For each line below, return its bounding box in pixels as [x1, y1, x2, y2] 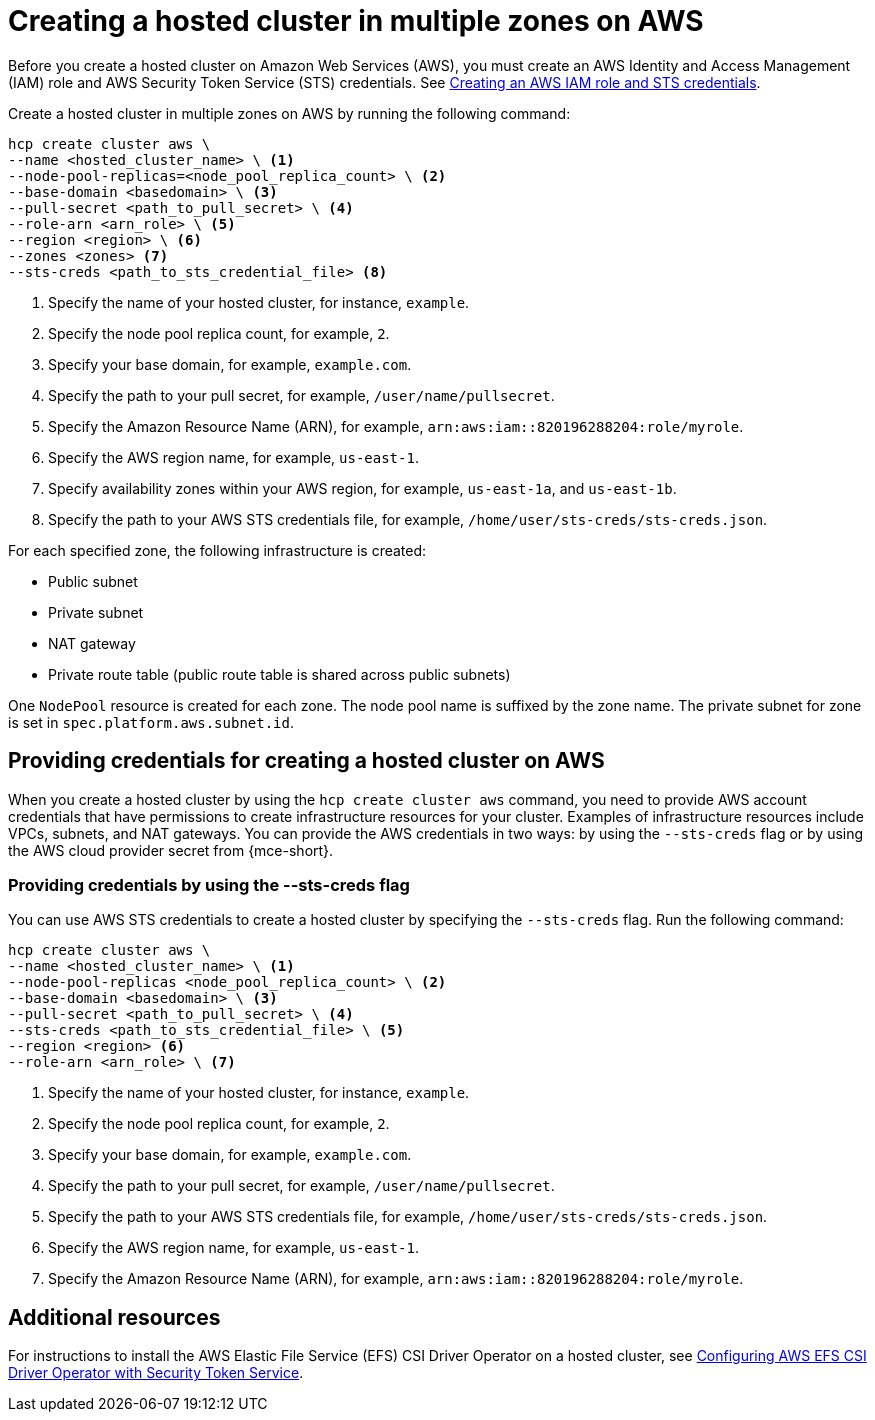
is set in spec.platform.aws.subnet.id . [8, 713, 295, 731]
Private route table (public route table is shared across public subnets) [48, 665, 511, 683]
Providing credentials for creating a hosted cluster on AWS [8, 748, 605, 774]
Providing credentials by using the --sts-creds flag [8, 874, 410, 895]
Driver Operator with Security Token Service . [8, 1364, 304, 1382]
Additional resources [8, 1304, 221, 1330]
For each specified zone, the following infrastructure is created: [8, 541, 427, 559]
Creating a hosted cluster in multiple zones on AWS [8, 4, 704, 38]
